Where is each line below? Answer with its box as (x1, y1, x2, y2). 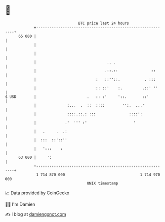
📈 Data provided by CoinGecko (5, 190, 70, 196)
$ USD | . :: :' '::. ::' (5, 94, 149, 99)
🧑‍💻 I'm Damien (5, 201, 36, 207)
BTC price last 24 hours (78, 21, 129, 26)
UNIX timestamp (86, 180, 119, 186)
